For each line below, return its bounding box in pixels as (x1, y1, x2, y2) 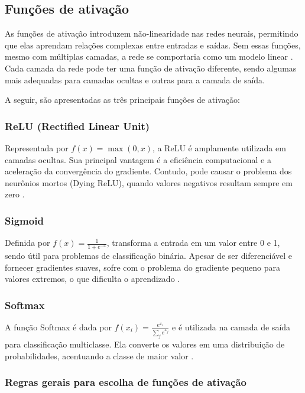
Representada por (5, 141, 69, 154)
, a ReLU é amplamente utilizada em (152, 141, 286, 154)
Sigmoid (5, 213, 44, 228)
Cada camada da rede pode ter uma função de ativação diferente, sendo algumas (5, 61, 297, 74)
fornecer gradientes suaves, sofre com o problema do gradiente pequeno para (5, 261, 281, 273)
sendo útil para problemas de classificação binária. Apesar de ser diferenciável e (5, 249, 293, 261)
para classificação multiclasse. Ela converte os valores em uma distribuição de (5, 337, 285, 350)
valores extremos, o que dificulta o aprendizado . (5, 272, 180, 285)
